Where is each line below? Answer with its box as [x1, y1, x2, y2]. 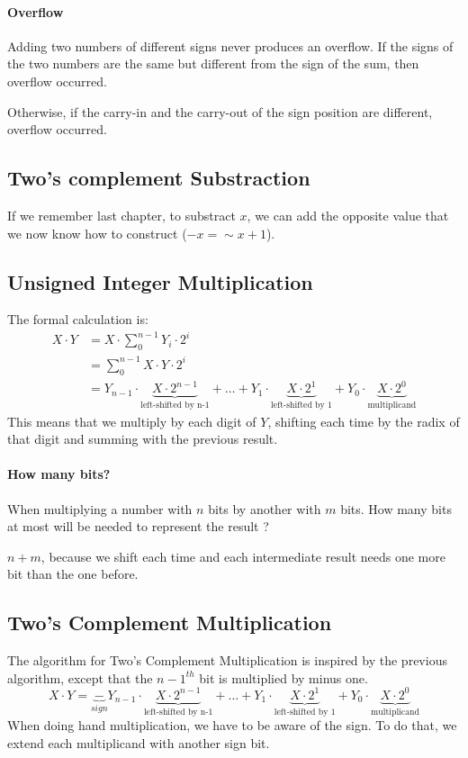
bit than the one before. [7, 564, 139, 583]
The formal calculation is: [7, 310, 148, 329]
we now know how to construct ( [7, 223, 187, 242]
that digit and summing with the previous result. [7, 429, 278, 448]
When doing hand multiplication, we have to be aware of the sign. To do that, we [7, 716, 457, 735]
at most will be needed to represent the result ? [7, 517, 269, 536]
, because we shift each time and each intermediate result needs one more [40, 546, 445, 565]
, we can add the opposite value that [247, 205, 449, 224]
